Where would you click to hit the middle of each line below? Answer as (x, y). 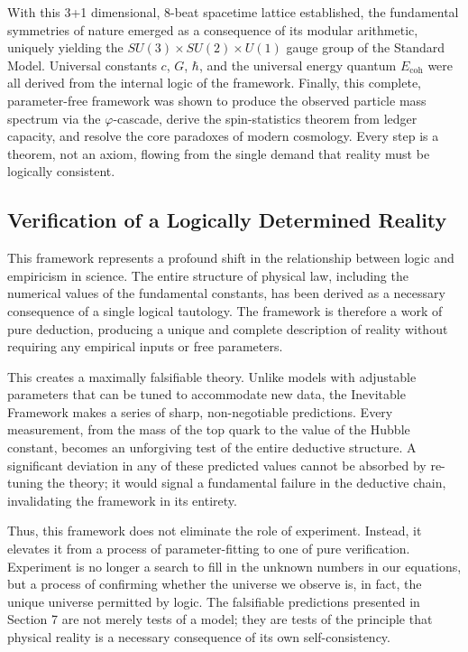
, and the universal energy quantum (298, 65)
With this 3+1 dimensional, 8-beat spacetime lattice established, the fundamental (233, 12)
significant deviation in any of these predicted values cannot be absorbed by (217, 465)
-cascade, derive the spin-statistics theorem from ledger (265, 118)
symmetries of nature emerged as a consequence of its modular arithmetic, (213, 29)
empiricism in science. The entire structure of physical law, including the (208, 275)
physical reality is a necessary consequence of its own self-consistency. (199, 637)
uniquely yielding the (65, 47)
